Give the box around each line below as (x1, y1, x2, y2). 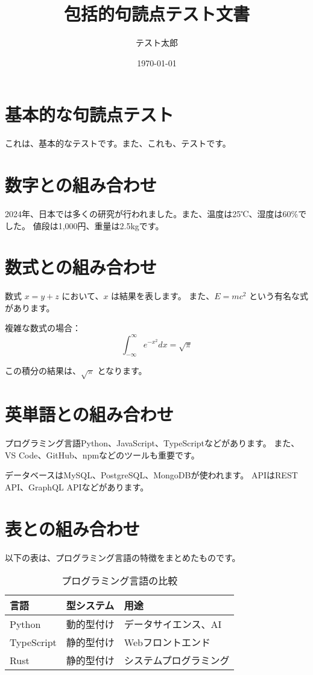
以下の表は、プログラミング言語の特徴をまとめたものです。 (5, 551, 241, 563)
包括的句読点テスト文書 (63, 1, 250, 26)
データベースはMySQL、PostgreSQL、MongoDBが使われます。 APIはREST (5, 469, 298, 481)
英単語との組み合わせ (5, 402, 174, 426)
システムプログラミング (124, 653, 230, 668)
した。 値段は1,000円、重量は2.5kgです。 (5, 219, 164, 232)
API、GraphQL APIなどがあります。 (5, 481, 149, 493)
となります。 (97, 364, 147, 377)
